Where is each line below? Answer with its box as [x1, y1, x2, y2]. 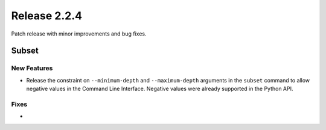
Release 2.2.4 [11, 9, 83, 22]
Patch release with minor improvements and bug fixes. [11, 30, 147, 37]
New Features [11, 64, 53, 72]
